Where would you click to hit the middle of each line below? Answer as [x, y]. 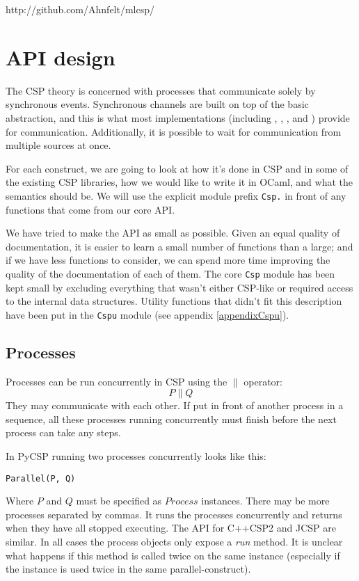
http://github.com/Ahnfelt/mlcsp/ [80, 9]
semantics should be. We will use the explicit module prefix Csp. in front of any [176, 195]
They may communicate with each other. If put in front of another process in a [175, 405]
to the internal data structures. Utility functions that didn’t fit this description [174, 301]
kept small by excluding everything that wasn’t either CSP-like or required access [179, 287]
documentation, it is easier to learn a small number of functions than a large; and [179, 246]
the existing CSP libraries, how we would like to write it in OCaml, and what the [179, 182]
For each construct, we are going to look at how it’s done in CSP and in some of [177, 168]
